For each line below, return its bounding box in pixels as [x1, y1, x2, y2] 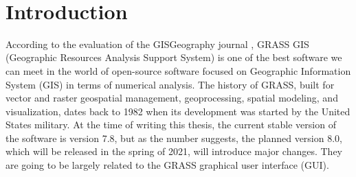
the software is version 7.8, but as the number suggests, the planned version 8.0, [5, 130, 342, 145]
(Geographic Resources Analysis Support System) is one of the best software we [5, 50, 342, 64]
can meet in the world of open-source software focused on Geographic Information [5, 63, 351, 78]
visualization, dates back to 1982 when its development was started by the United [5, 104, 351, 118]
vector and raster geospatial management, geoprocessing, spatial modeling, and [5, 91, 338, 105]
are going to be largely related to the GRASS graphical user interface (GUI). [5, 158, 329, 172]
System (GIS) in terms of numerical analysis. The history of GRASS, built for [5, 77, 335, 91]
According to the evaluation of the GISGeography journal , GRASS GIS [5, 36, 309, 51]
